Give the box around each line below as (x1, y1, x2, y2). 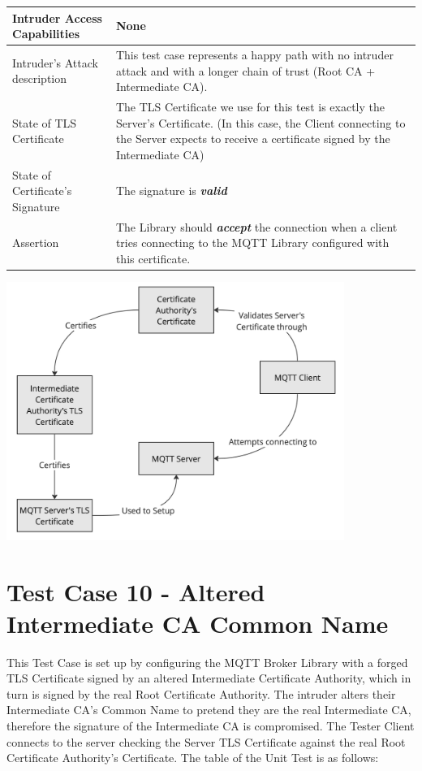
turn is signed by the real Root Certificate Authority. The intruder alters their (6, 685, 396, 702)
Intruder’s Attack (12, 54, 98, 71)
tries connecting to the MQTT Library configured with (115, 234, 390, 251)
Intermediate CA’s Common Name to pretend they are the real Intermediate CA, (6, 701, 411, 718)
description (12, 70, 67, 87)
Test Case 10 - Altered (6, 574, 265, 608)
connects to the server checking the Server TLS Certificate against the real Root (6, 733, 406, 750)
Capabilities (12, 25, 80, 42)
